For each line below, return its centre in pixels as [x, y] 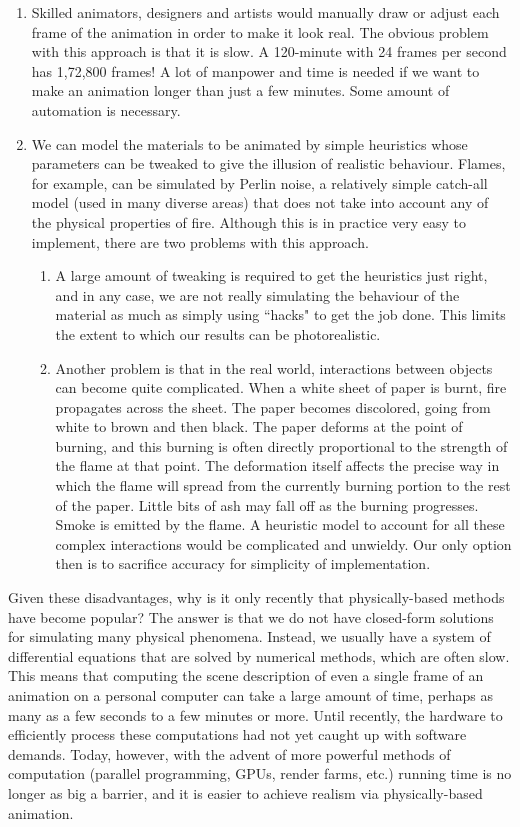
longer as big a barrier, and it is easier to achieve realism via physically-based [245, 792]
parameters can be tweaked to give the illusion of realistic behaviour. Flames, [268, 163]
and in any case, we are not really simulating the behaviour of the [257, 294]
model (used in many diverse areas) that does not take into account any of [260, 202]
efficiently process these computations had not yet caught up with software [237, 734]
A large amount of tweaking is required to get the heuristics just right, [271, 275]
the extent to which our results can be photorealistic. [218, 333]
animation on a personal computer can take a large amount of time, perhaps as [250, 695]
